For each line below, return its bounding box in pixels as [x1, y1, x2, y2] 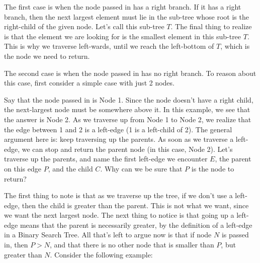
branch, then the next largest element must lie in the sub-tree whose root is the [4, 11, 249, 22]
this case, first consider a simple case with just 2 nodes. [4, 77, 175, 88]
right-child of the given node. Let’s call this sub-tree [4, 21, 164, 32]
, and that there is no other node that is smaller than [50, 239, 214, 250]
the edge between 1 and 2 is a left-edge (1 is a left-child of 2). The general [4, 124, 232, 134]
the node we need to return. [4, 50, 90, 61]
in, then [4, 239, 28, 250]
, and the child [48, 163, 93, 173]
